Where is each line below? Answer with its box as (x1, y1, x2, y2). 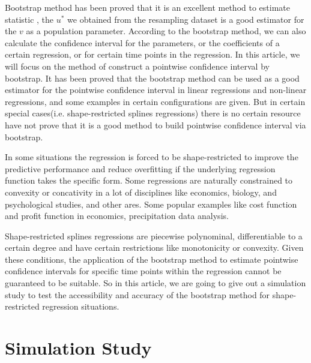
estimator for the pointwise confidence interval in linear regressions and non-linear (5, 83, 307, 96)
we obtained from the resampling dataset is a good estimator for (67, 13, 304, 25)
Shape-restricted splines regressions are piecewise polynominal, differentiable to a (5, 229, 303, 242)
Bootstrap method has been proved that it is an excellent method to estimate (5, 1, 290, 13)
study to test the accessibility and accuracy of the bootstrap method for (5, 288, 270, 301)
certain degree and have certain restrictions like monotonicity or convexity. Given (5, 241, 304, 254)
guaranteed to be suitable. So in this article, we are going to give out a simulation (5, 277, 306, 289)
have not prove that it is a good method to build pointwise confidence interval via (5, 118, 306, 131)
